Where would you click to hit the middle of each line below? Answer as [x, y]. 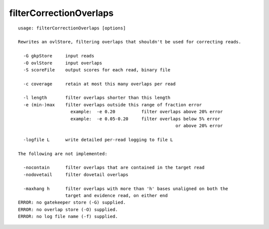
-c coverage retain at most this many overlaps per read [99, 84]
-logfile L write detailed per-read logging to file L [98, 139]
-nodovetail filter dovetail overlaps [76, 174]
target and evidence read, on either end [116, 195]
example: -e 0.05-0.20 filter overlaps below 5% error [145, 119]
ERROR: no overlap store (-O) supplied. [68, 209]
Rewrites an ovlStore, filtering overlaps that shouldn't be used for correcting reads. [130, 42]
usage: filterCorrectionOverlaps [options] [72, 28]
